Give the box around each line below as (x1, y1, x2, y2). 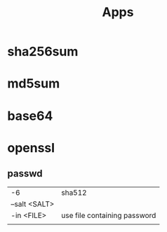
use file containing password (60, 210, 156, 220)
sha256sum (7, 43, 79, 60)
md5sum (7, 76, 60, 92)
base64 (7, 108, 53, 123)
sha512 (60, 187, 87, 197)
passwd (7, 168, 43, 179)
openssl (7, 139, 55, 156)
